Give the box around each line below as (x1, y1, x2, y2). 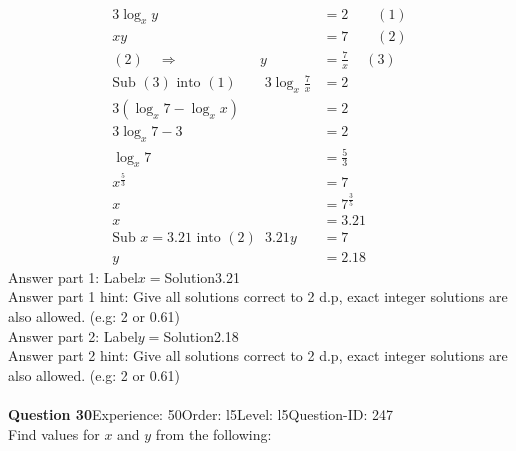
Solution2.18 (163, 325, 239, 346)
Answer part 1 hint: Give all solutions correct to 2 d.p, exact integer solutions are (8, 286, 508, 307)
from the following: (155, 423, 272, 444)
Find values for (8, 423, 100, 444)
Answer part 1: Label (8, 266, 138, 287)
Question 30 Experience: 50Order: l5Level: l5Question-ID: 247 (8, 403, 393, 424)
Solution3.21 (164, 266, 241, 287)
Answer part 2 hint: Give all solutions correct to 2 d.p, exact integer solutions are (8, 345, 508, 366)
